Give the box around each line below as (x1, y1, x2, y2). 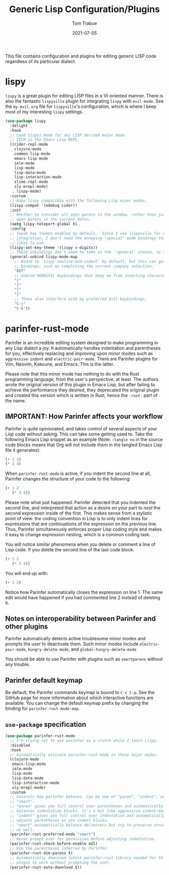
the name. (5, 397, 26, 404)
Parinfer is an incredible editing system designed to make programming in (5, 339, 158, 346)
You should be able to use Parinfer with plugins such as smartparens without (5, 656, 163, 662)
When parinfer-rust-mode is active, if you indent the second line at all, (5, 470, 151, 477)
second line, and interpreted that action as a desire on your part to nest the (5, 505, 161, 511)
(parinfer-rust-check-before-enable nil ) (10, 841, 98, 846)
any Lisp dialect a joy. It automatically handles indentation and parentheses (5, 345, 161, 351)
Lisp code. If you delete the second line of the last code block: (5, 547, 134, 552)
